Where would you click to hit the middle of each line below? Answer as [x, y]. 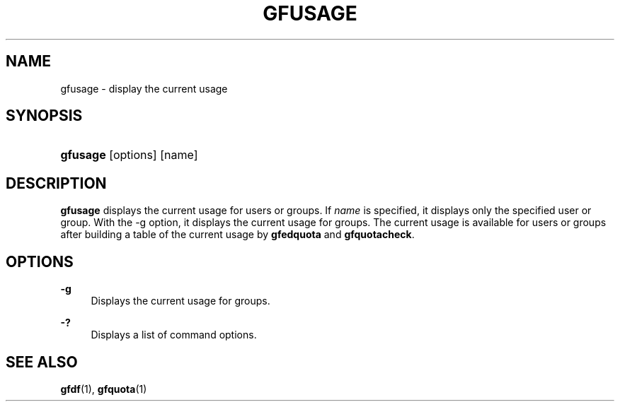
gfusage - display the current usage [144, 88]
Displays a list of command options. [174, 335]
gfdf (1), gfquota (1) [104, 389]
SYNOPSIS [44, 116]
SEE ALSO [42, 362]
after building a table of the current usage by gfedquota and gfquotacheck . [237, 235]
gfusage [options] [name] [129, 155]
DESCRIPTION [56, 183]
